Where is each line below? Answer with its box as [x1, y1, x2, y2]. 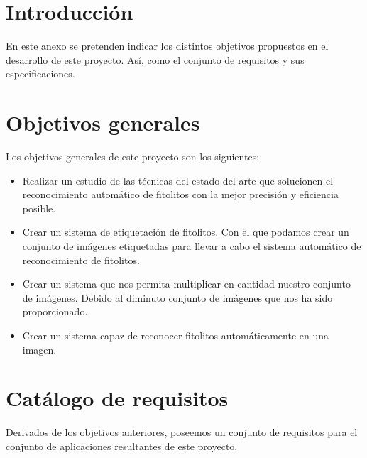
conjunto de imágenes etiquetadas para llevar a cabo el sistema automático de [22, 239, 361, 253]
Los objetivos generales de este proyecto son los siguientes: [6, 149, 260, 164]
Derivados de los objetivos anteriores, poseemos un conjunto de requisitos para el [6, 425, 358, 440]
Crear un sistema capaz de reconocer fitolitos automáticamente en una [22, 327, 329, 342]
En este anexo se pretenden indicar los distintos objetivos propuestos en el [6, 38, 329, 53]
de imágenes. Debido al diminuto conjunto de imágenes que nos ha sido [22, 290, 333, 305]
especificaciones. [6, 66, 75, 81]
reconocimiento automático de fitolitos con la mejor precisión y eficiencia [22, 187, 339, 202]
